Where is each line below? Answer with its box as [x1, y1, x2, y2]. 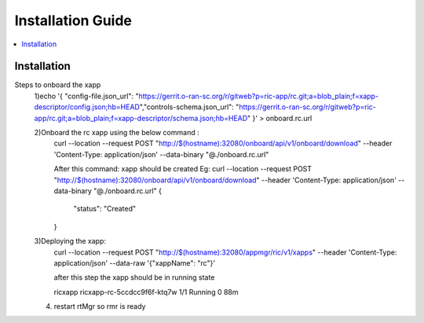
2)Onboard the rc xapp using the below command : [34, 128, 199, 138]
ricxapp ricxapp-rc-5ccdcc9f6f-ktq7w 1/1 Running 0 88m [53, 287, 239, 296]
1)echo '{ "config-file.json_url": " [34, 91, 139, 101]
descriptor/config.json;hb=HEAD [34, 102, 141, 112]
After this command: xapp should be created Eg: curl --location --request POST [53, 164, 313, 174]
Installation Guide [14, 12, 133, 29]
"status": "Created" [73, 204, 137, 214]
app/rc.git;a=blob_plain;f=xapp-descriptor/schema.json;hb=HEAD [34, 113, 248, 123]
